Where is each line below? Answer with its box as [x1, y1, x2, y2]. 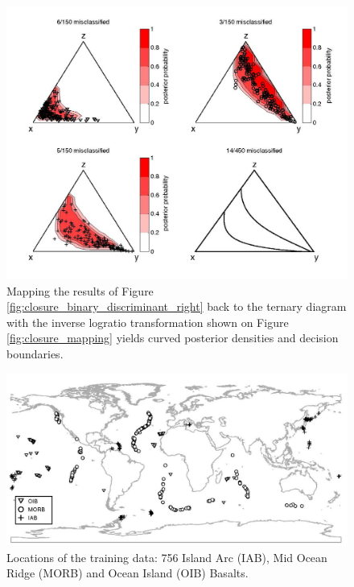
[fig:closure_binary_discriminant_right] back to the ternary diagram [6, 298, 347, 315]
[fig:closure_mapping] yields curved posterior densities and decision [6, 329, 339, 346]
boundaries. [6, 345, 64, 362]
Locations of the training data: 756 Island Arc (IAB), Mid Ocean [6, 548, 327, 565]
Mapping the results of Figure [6, 282, 154, 299]
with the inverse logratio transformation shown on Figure [6, 313, 289, 330]
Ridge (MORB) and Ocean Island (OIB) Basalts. [6, 564, 249, 581]
